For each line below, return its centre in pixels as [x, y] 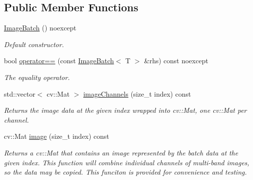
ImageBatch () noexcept [40, 28]
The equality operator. [37, 77]
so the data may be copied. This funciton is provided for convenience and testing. [126, 172]
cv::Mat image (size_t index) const [57, 136]
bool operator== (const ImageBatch [59, 61]
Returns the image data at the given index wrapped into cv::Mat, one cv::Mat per [125, 110]
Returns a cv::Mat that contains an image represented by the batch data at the [121, 152]
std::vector [20, 93]
